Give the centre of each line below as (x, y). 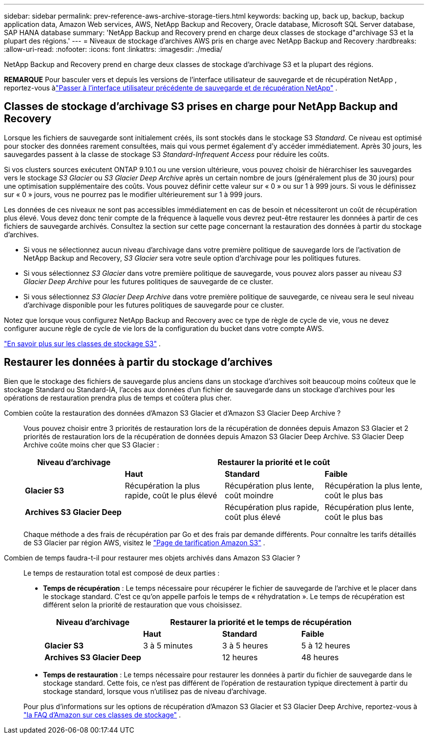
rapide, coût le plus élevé (171, 495)
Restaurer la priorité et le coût (274, 462)
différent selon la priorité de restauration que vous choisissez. (143, 604)
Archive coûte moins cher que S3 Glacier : (91, 445)
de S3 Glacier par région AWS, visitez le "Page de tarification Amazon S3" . (144, 542)
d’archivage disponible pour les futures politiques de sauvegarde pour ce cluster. (154, 305)
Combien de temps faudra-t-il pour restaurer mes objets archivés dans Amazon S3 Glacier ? (152, 558)
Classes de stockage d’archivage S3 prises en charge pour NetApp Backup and (201, 107)
